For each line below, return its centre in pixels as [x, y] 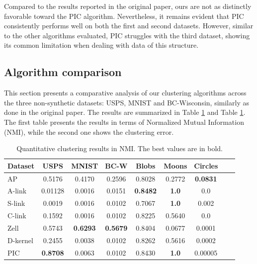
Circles [206, 165]
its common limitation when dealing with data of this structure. [101, 45]
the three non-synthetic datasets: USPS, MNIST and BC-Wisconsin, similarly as [127, 102]
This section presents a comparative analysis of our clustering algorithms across [125, 93]
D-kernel [20, 240]
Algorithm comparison [63, 72]
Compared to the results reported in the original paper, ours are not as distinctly [128, 6]
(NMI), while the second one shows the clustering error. [89, 132]
